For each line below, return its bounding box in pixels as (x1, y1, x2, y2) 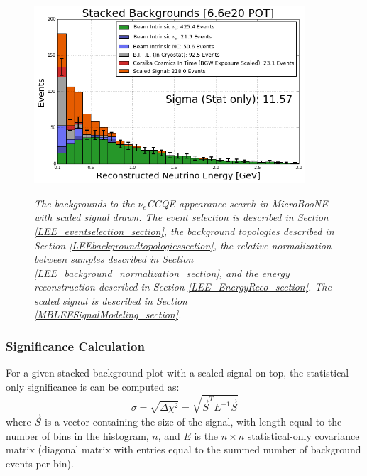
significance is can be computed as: (27, 379, 180, 394)
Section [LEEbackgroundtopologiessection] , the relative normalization (34, 237, 332, 252)
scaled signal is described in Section (34, 293, 187, 308)
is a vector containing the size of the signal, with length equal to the (44, 414, 342, 429)
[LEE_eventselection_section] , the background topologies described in (34, 223, 334, 238)
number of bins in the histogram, (6, 428, 149, 443)
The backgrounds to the (34, 195, 135, 210)
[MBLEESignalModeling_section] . (34, 307, 182, 322)
